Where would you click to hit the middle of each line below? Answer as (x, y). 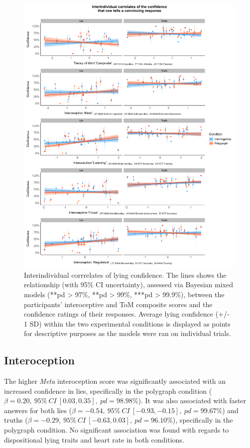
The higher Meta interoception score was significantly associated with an (115, 381)
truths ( (16, 420)
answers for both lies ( (38, 410)
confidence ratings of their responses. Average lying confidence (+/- (127, 314)
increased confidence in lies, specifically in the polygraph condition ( (108, 391)
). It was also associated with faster (192, 400)
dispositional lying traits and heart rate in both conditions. (94, 439)
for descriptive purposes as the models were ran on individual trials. (127, 333)
